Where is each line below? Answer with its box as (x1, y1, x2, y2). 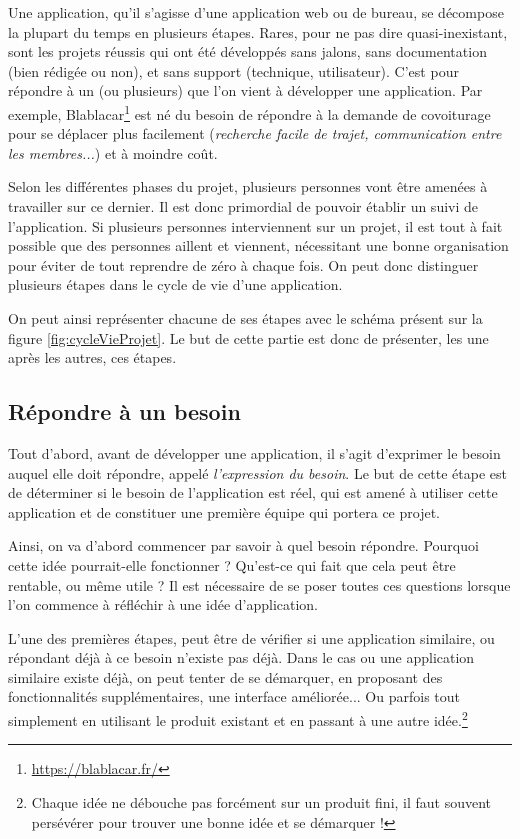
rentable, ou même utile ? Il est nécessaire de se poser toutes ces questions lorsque (8, 574, 511, 595)
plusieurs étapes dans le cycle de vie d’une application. (8, 274, 343, 295)
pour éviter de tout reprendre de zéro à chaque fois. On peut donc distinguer (8, 254, 479, 275)
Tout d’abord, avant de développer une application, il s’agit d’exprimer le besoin (8, 442, 501, 463)
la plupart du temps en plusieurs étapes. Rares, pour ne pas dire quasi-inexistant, (8, 21, 508, 42)
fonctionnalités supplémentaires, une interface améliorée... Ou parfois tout (8, 686, 460, 707)
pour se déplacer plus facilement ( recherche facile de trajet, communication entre (8, 123, 502, 144)
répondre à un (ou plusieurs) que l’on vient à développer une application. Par (8, 80, 483, 101)
